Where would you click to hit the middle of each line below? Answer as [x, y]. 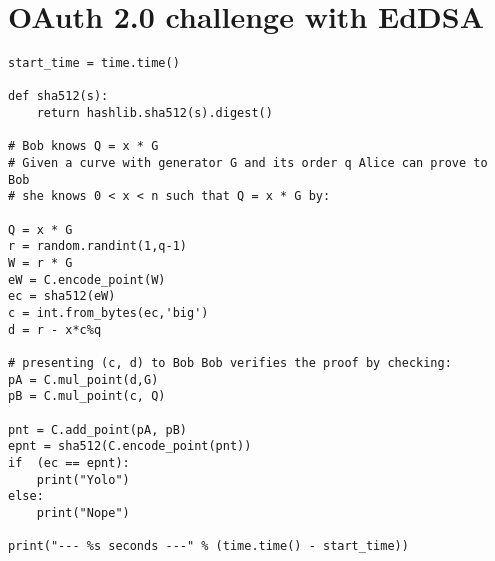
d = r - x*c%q [55, 329]
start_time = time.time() [94, 63]
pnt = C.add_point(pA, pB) [97, 429]
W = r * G [40, 263]
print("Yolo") [83, 479]
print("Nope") [83, 512]
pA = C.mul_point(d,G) [83, 379]
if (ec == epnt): [69, 462]
